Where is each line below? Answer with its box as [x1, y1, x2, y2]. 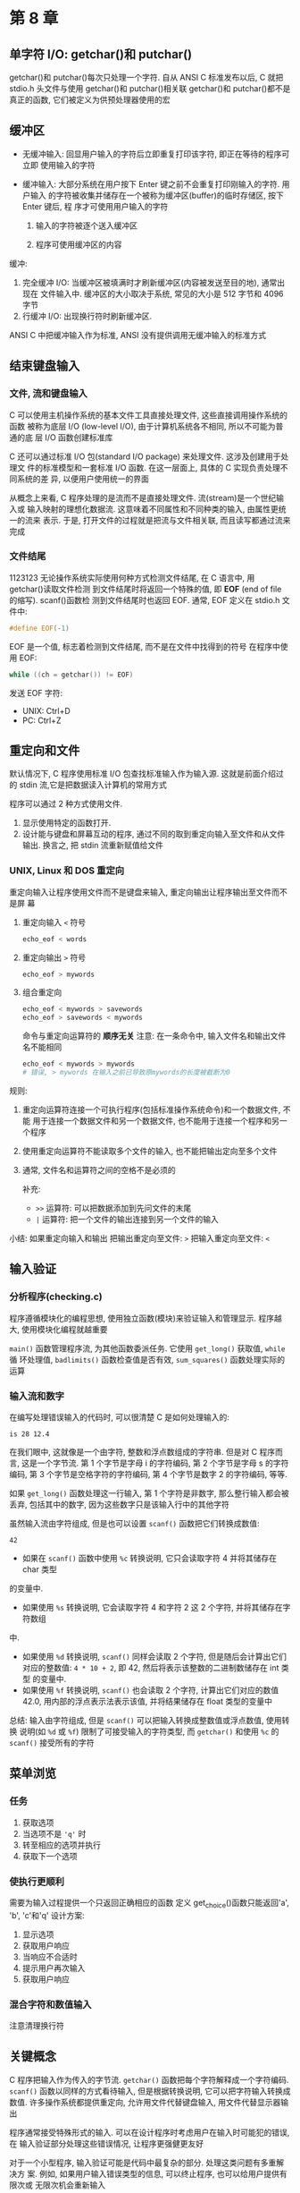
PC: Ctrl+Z [21, 715, 62, 726]
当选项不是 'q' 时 [21, 1828, 87, 1839]
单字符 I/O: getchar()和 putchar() [9, 47, 193, 62]
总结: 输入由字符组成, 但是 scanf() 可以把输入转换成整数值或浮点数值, [9, 1714, 264, 1725]
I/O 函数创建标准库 [44, 431, 113, 443]
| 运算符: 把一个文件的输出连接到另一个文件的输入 [35, 1213, 219, 1224]
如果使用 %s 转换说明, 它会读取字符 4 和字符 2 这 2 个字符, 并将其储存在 [21, 1602, 283, 1612]
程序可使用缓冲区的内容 [35, 239, 122, 250]
